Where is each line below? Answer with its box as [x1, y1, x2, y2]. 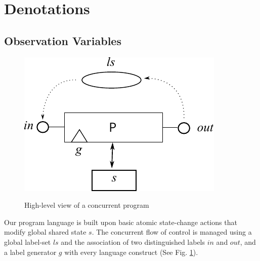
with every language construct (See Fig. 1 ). [64, 246, 198, 257]
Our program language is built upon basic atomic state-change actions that [4, 216, 237, 227]
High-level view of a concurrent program [24, 200, 149, 210]
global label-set [4, 236, 51, 247]
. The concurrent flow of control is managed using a [92, 227, 252, 237]
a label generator [4, 246, 57, 257]
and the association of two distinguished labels [61, 236, 205, 247]
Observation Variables [4, 32, 121, 48]
